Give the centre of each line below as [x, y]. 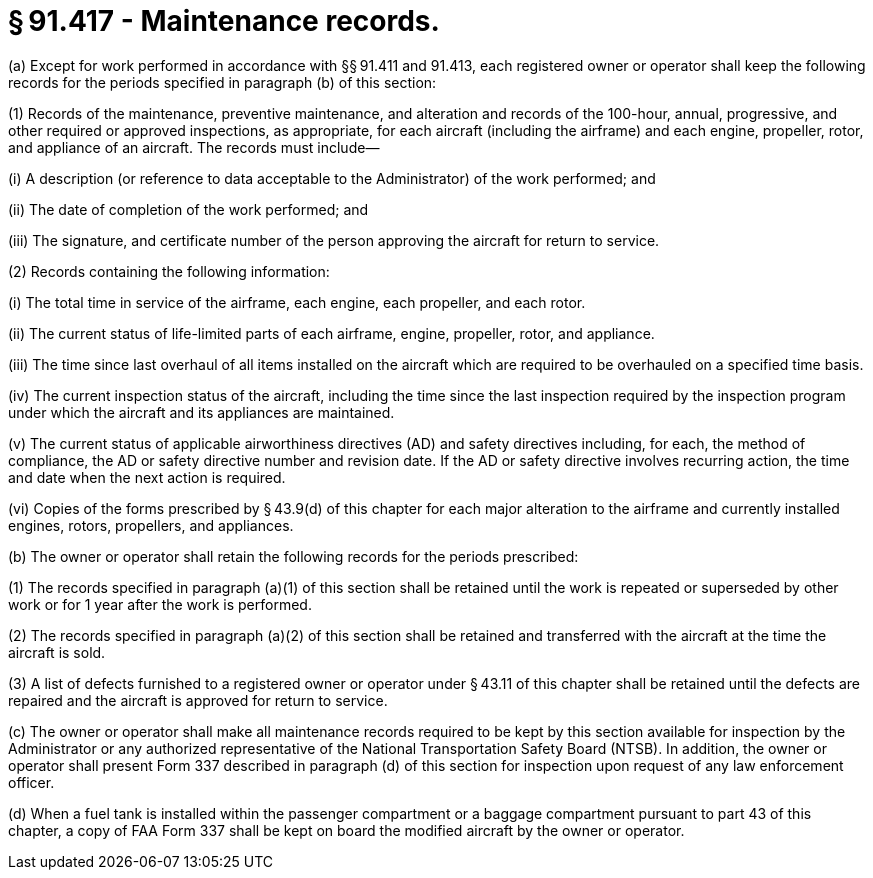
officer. [31, 782]
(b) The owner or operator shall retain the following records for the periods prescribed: [293, 556]
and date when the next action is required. [147, 477]
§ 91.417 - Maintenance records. [224, 21]
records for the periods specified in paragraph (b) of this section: [222, 82]
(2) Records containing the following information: [169, 271]
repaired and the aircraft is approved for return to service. [198, 700]
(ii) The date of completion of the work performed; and [188, 209]
